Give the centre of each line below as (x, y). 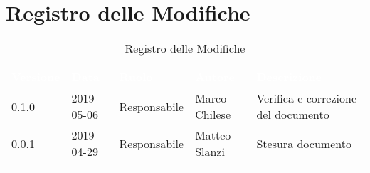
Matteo (213, 135)
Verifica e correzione (306, 98)
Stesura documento (304, 143)
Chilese (213, 115)
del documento (293, 115)
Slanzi (210, 152)
